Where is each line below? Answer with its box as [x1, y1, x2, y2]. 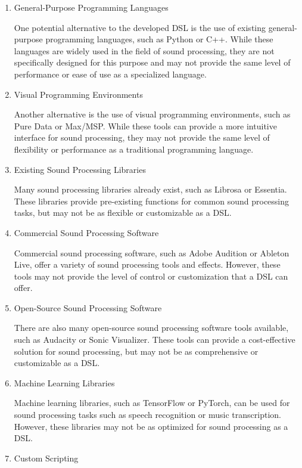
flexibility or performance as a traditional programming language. [14, 142, 254, 155]
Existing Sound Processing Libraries [14, 163, 146, 175]
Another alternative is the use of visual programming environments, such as [14, 108, 291, 120]
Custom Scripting [14, 451, 79, 464]
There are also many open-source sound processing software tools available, [14, 321, 289, 334]
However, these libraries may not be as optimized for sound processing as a [14, 420, 288, 432]
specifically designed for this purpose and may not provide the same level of [14, 56, 291, 69]
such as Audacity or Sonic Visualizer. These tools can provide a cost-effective [14, 333, 295, 346]
